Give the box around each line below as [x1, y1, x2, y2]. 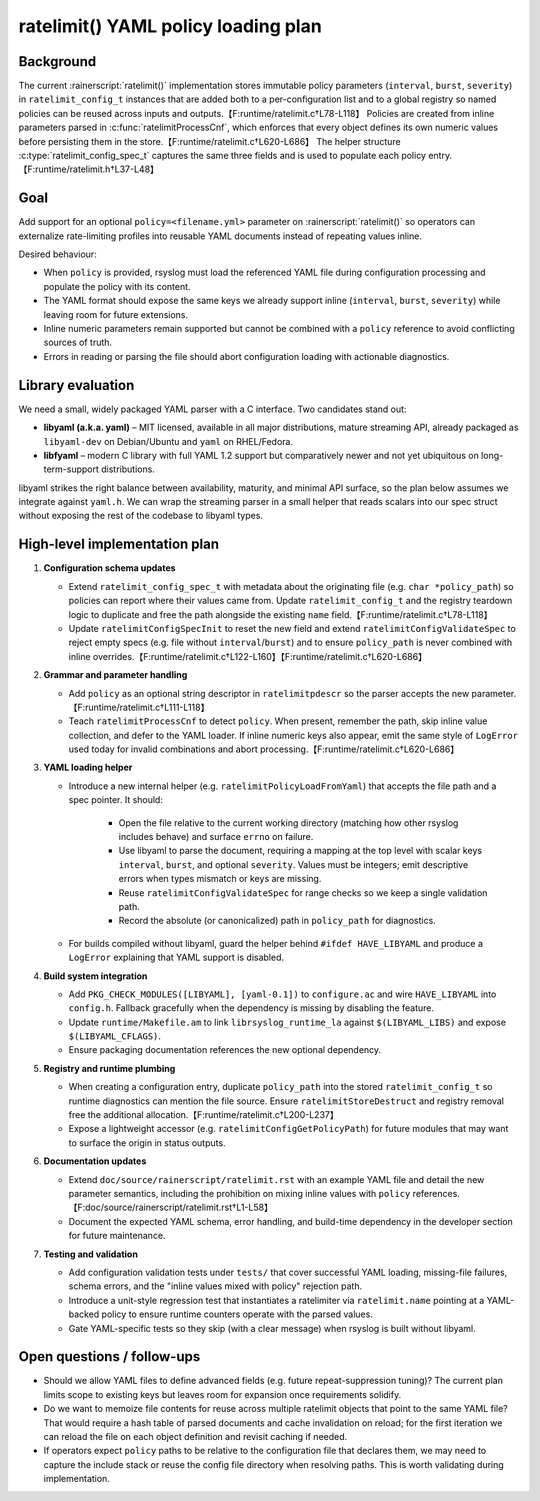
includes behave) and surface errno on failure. [118, 831, 314, 843]
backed [68, 1308, 100, 1320]
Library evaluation [18, 376, 135, 394]
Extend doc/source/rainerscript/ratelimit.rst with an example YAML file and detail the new [68, 1173, 485, 1185]
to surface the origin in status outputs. [68, 1136, 226, 1149]
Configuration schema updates [43, 562, 176, 574]
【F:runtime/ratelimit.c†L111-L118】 [68, 701, 210, 713]
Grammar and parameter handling [43, 669, 188, 681]
